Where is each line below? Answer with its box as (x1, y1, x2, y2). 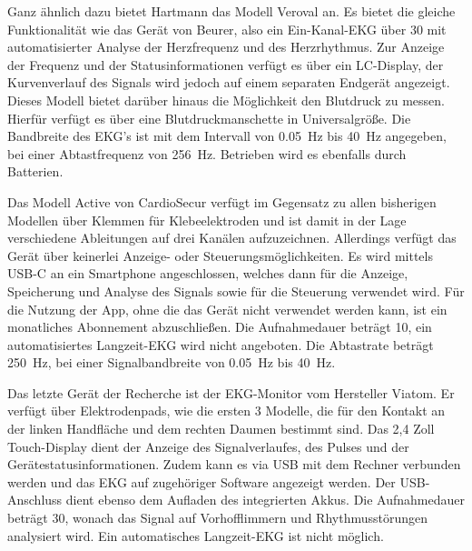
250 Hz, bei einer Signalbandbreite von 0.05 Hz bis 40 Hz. (7, 353, 336, 372)
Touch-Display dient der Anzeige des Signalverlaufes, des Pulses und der (7, 436, 409, 456)
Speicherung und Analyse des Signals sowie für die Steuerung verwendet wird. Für (7, 281, 465, 300)
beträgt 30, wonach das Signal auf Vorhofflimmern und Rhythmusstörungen (7, 508, 428, 527)
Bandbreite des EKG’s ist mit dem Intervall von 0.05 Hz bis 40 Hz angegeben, (7, 126, 447, 145)
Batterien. (7, 162, 64, 181)
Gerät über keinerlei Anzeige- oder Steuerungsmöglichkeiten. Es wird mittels (7, 245, 433, 265)
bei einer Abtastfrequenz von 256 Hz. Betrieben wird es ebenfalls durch (7, 144, 407, 163)
